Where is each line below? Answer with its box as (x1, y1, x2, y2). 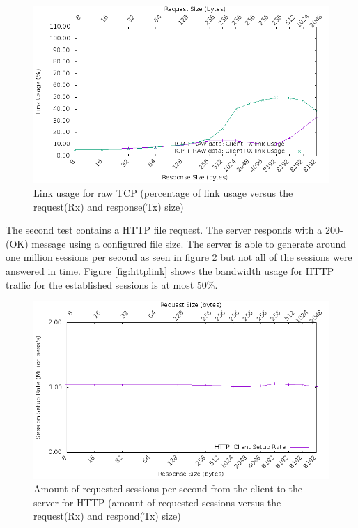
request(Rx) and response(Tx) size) (33, 199, 184, 213)
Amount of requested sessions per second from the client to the (33, 481, 302, 496)
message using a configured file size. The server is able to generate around (31, 236, 347, 250)
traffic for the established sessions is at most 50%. (6, 277, 218, 292)
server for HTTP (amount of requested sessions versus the (33, 495, 281, 509)
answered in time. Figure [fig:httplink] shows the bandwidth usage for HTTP (6, 263, 334, 278)
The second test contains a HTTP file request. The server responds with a (6, 222, 322, 237)
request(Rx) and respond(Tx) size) (33, 508, 181, 523)
